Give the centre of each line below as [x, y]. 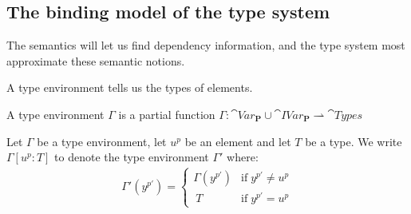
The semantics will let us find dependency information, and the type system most [206, 45]
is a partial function [167, 114]
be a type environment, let [102, 141]
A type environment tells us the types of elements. [130, 87]
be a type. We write [354, 141]
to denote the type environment [132, 157]
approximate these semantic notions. [96, 60]
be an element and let [238, 141]
